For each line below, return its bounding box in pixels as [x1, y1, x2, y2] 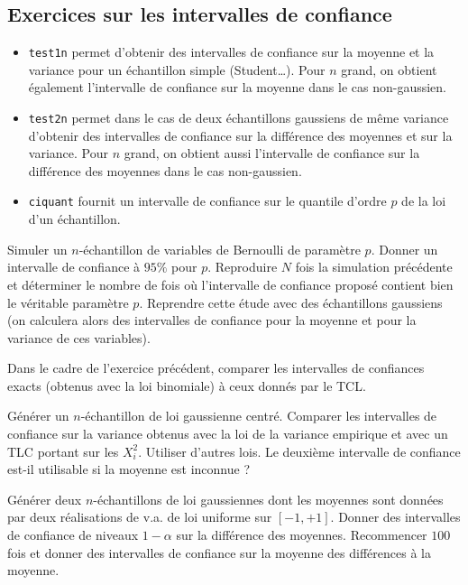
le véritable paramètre [7, 292, 129, 311]
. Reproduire [207, 257, 278, 276]
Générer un [7, 406, 69, 425]
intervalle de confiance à [7, 257, 141, 276]
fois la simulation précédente [295, 257, 453, 276]
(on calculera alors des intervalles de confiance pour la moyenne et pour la [7, 311, 417, 330]
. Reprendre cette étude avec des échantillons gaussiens [139, 292, 443, 311]
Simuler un [7, 239, 68, 258]
